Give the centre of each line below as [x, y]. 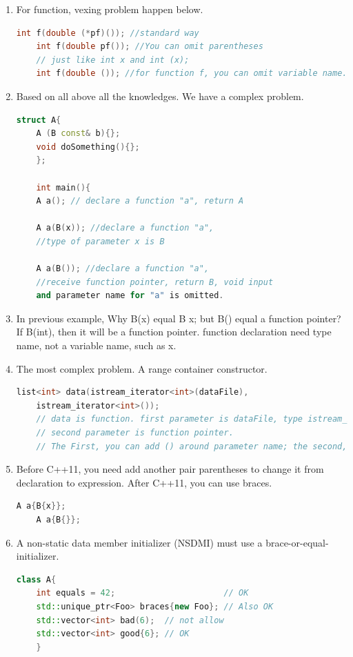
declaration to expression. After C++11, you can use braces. [144, 482]
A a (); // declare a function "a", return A [140, 201]
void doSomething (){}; [88, 147]
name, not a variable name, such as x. [96, 345]
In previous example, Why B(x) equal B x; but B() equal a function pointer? [179, 318]
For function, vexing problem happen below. [110, 9]
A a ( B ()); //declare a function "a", [123, 269]
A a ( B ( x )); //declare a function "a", [125, 228]
